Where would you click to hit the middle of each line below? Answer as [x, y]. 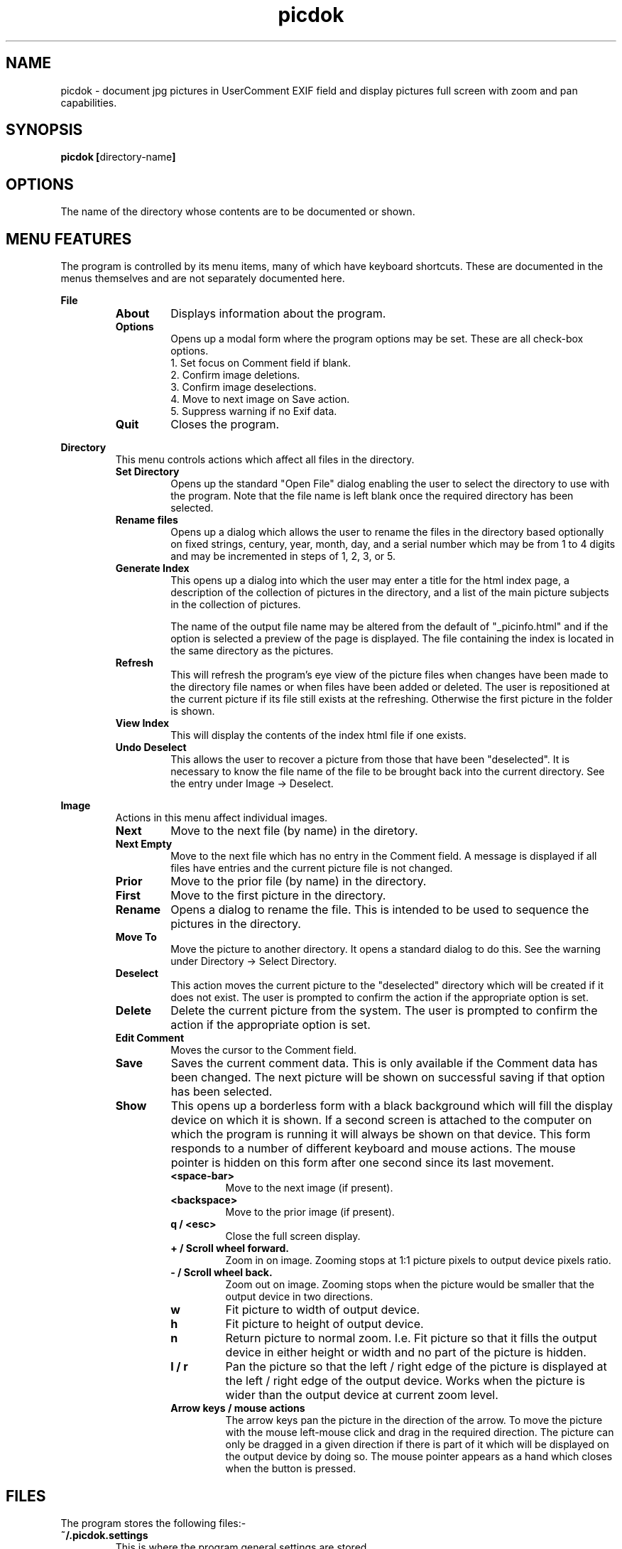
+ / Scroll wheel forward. [230, 1248]
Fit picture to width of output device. [323, 1310]
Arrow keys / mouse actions [238, 1408]
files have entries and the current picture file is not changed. [312, 868]
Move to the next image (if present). [309, 1188]
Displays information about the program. [278, 314]
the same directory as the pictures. [252, 651]
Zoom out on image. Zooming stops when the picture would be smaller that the [410, 1285]
